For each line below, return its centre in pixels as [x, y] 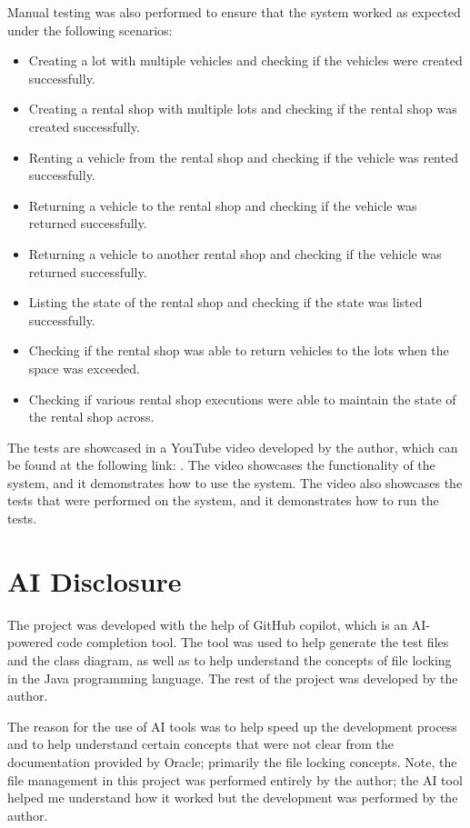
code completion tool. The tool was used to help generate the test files [253, 642]
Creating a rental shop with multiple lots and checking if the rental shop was [243, 109]
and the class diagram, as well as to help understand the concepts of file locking [230, 659]
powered [30, 642]
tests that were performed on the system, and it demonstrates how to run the [223, 500]
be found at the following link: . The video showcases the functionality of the [221, 465]
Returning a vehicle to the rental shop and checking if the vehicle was [223, 205]
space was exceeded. [85, 368]
